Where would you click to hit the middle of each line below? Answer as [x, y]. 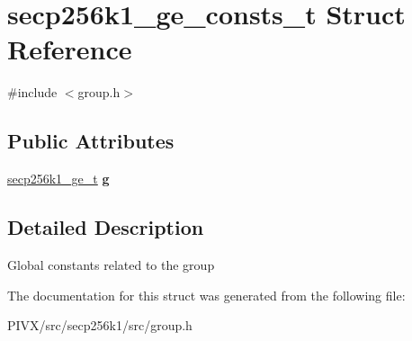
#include [32, 92]
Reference [70, 49]
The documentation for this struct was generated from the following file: [206, 295]
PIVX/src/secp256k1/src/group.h [100, 325]
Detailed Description [106, 227]
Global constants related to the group [111, 264]
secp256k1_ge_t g [58, 179]
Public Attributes [91, 141]
